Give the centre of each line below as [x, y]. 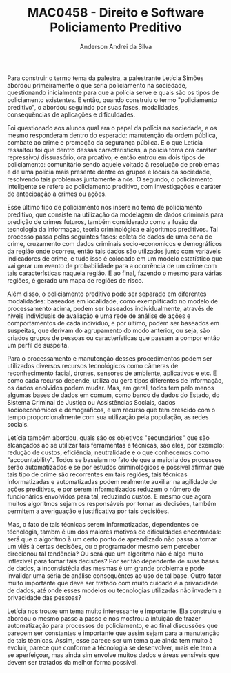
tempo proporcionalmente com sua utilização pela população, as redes [108, 417]
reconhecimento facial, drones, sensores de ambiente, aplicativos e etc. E [112, 373]
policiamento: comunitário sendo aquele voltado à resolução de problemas [113, 164]
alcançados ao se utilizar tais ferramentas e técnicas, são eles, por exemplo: [116, 445]
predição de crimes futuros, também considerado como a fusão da [102, 221]
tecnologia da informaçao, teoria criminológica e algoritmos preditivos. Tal [113, 229]
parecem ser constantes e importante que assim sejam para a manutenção [113, 633]
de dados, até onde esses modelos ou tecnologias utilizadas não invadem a [114, 590]
